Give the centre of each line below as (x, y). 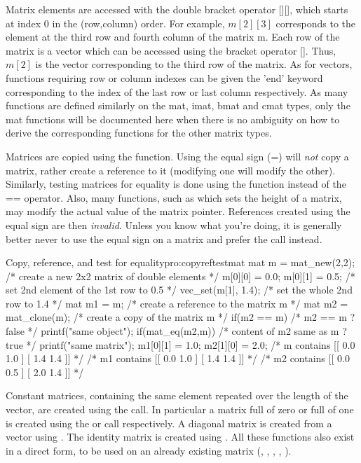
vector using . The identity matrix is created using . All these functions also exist (180, 437)
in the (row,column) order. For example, (138, 23)
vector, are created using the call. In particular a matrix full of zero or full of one (180, 409)
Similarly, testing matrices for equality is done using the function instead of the (176, 184)
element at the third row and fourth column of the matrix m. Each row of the (173, 37)
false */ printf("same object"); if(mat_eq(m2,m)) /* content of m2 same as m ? (176, 331)
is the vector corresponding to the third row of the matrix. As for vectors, (194, 64)
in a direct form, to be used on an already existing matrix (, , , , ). (149, 450)
